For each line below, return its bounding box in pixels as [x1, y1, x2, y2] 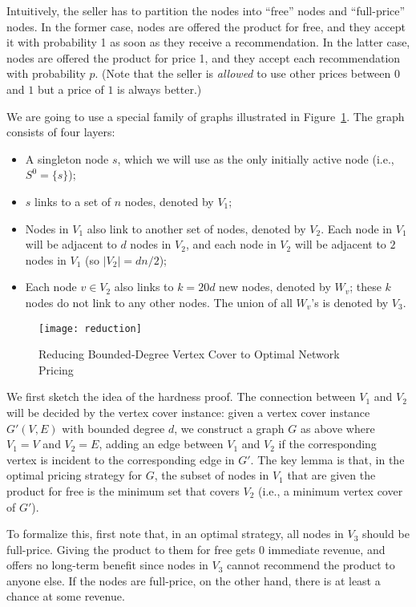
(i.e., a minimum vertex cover [258, 482, 403, 499]
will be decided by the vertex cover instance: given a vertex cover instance [6, 403, 370, 420]
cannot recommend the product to [227, 556, 395, 573]
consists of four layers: [6, 123, 115, 140]
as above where [300, 419, 375, 436]
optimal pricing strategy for [6, 467, 142, 484]
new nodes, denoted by [219, 278, 331, 295]
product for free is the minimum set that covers [6, 482, 240, 499]
